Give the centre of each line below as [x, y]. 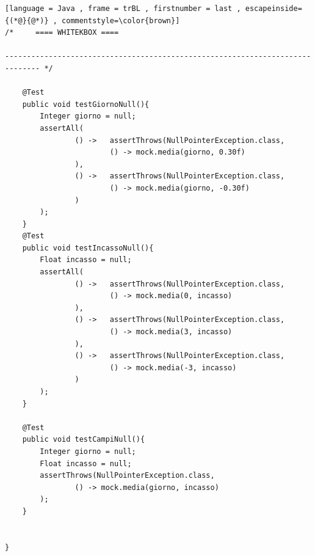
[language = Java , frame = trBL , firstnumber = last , [123, 9]
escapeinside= [273, 9]
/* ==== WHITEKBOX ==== [62, 33]
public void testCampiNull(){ [84, 440]
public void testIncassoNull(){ [88, 248]
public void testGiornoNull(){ [86, 104]
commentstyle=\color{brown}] [121, 20]
